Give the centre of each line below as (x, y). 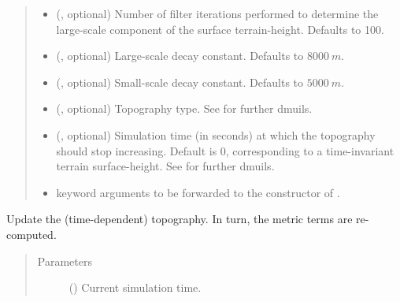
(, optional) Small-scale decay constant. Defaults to (180, 82)
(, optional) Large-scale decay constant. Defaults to (180, 56)
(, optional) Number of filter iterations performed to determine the (217, 13)
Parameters (65, 261)
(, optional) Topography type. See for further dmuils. (184, 108)
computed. (31, 234)
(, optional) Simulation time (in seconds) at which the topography (216, 134)
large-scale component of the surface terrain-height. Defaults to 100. (220, 29)
